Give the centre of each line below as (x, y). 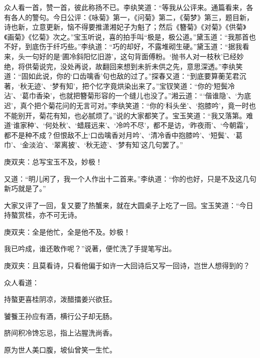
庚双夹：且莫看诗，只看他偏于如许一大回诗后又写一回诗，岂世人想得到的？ (127, 265)
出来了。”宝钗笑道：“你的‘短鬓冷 (183, 85)
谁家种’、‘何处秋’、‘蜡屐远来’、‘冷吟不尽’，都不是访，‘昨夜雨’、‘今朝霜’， (133, 125)
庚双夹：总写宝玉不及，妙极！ (53, 161)
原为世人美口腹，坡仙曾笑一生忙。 (60, 350)
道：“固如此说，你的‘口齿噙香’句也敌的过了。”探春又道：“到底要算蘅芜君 (122, 76)
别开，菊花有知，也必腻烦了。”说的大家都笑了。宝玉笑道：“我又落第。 (132, 115)
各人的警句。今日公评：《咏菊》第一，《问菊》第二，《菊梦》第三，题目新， (132, 17)
